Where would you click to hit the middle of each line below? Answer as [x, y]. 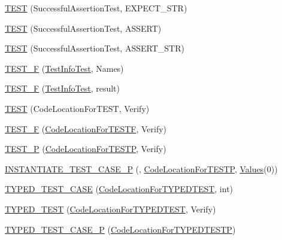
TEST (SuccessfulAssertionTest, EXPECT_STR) [96, 8]
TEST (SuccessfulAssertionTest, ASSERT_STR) [95, 48]
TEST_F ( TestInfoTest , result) [63, 88]
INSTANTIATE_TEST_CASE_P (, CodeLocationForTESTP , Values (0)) [141, 168]
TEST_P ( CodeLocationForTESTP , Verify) [86, 149]
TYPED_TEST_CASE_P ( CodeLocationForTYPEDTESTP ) [120, 229]
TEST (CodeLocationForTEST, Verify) [77, 108]
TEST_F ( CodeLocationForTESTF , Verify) [86, 128]
